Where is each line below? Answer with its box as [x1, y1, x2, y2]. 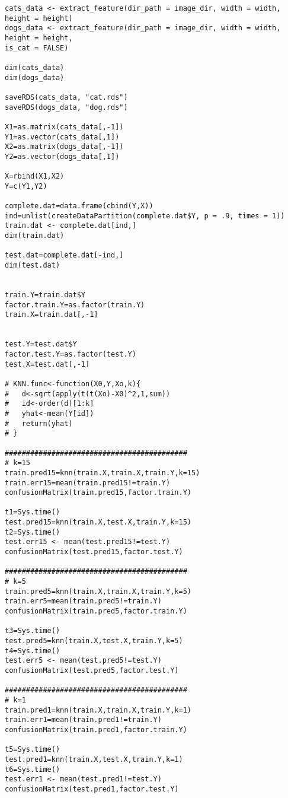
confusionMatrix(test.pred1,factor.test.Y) [5, 784, 179, 793]
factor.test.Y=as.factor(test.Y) [5, 349, 136, 358]
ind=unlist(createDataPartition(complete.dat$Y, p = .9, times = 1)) [5, 211, 285, 220]
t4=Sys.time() [5, 646, 60, 655]
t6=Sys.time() [5, 765, 60, 774]
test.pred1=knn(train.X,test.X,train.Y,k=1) [5, 755, 183, 764]
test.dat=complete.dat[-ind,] [5, 251, 124, 260]
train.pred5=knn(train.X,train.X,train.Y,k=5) [5, 587, 191, 596]
